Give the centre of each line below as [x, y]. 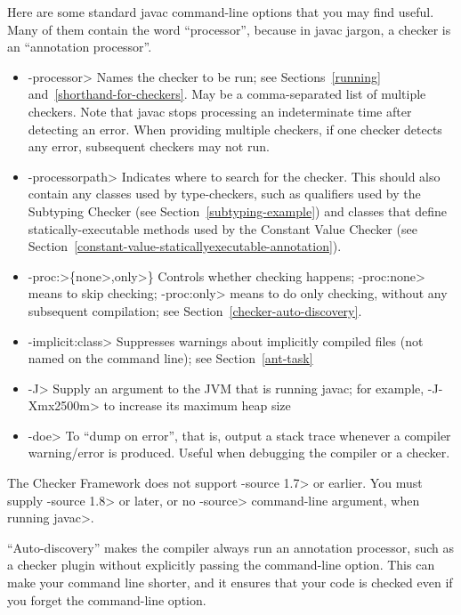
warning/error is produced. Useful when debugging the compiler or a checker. [239, 453]
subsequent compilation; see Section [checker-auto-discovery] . [195, 310]
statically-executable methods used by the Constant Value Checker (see [222, 228]
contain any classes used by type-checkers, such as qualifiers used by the [224, 194]
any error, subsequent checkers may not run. [149, 146]
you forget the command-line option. [107, 599]
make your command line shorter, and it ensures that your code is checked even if [230, 583]
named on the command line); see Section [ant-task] [170, 358]
